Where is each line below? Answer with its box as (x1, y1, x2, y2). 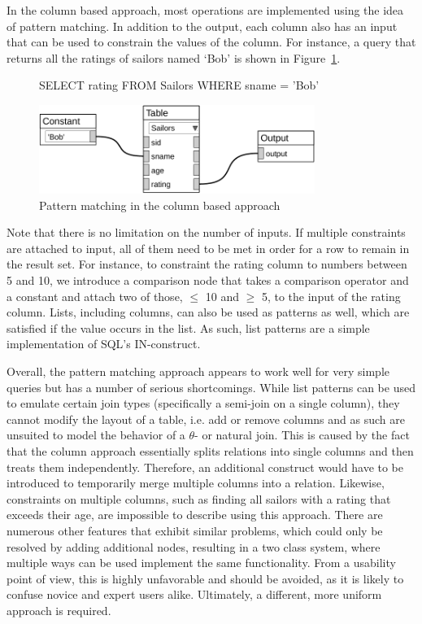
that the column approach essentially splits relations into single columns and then (7, 442, 414, 459)
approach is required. (7, 601, 111, 618)
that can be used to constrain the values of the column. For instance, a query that (7, 33, 416, 50)
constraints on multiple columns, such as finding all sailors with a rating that (7, 490, 391, 507)
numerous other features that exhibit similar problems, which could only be (7, 521, 383, 539)
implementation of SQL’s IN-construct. (7, 335, 201, 352)
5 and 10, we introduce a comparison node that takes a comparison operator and (7, 272, 409, 289)
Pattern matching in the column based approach (39, 196, 281, 213)
